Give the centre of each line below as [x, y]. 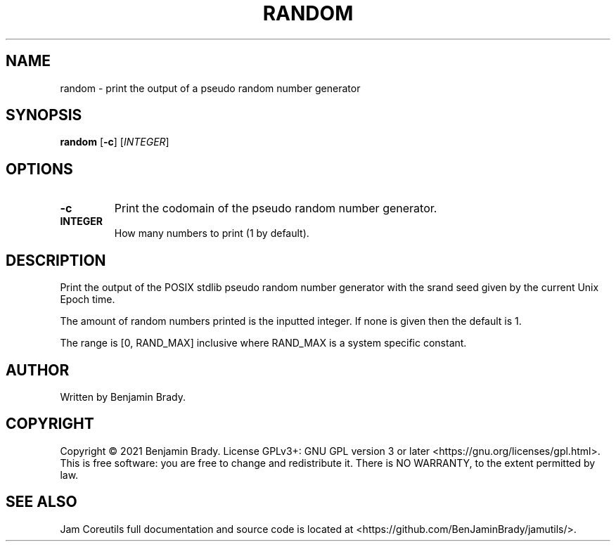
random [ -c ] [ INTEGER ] [115, 142]
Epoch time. [88, 300]
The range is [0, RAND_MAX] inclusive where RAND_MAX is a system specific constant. [263, 343]
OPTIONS [39, 169]
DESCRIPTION [56, 260]
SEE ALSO [41, 502]
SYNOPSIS [44, 115]
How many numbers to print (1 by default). [212, 233]
